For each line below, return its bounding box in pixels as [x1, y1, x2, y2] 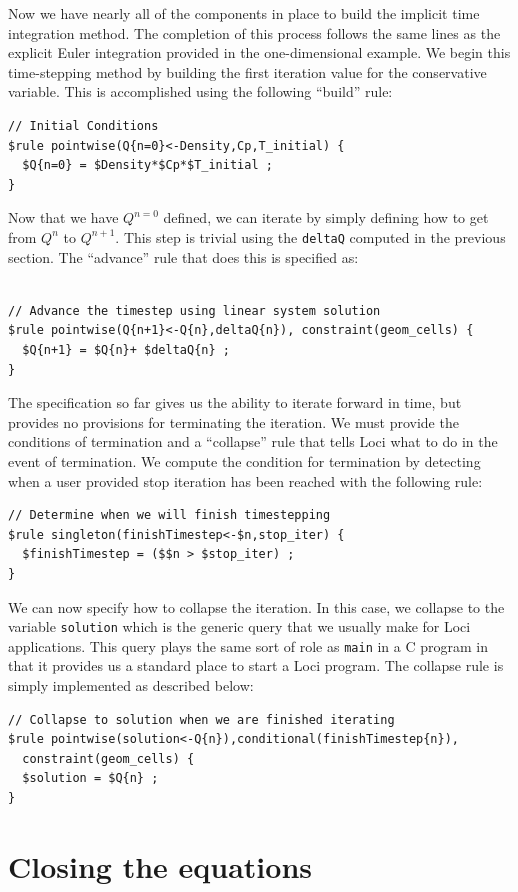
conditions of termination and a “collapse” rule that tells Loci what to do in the [8, 431, 498, 452]
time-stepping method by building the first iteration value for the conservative [8, 61, 487, 82]
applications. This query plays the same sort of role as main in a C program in [8, 635, 489, 656]
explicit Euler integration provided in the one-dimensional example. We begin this [8, 42, 511, 63]
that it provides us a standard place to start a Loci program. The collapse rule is [8, 655, 504, 676]
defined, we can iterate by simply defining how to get [163, 207, 489, 228]
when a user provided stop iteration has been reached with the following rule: [8, 470, 483, 491]
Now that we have [8, 207, 119, 228]
